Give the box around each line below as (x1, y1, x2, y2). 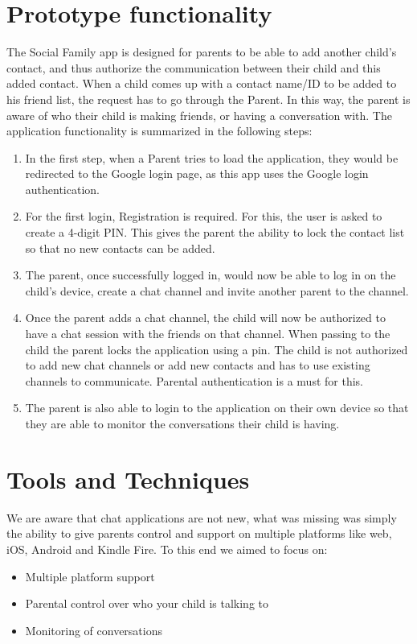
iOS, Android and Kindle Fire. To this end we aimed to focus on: (6, 540, 328, 557)
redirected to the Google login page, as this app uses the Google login (25, 165, 369, 182)
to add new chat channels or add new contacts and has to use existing (25, 357, 370, 374)
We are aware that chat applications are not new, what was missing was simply (6, 509, 397, 526)
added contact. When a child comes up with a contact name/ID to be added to (6, 75, 397, 92)
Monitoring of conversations (25, 621, 162, 638)
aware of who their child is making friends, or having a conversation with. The (6, 106, 392, 123)
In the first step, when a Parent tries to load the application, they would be (25, 149, 399, 166)
